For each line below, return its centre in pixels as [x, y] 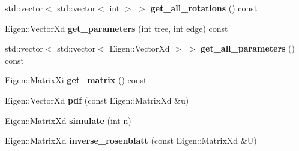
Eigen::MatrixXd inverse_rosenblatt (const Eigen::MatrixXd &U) [131, 141]
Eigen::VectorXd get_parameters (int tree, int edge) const [116, 28]
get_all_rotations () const [204, 8]
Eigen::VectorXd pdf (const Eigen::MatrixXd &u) [97, 100]
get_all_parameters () [247, 48]
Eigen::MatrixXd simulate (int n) [68, 120]
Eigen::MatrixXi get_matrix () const [76, 80]
